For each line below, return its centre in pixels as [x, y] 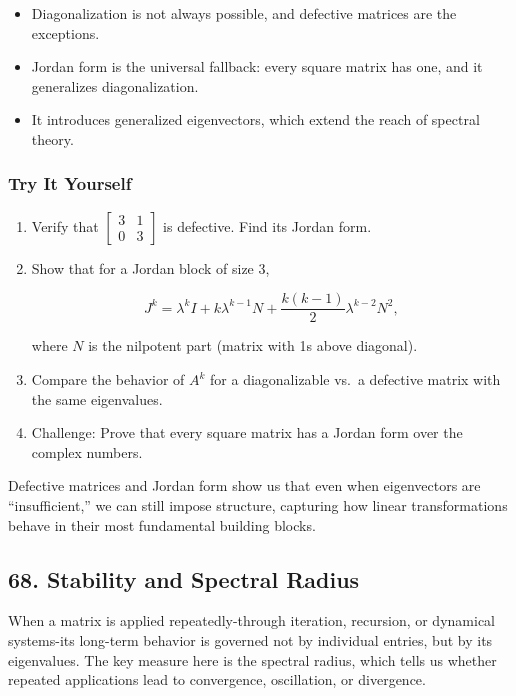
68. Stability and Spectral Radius [184, 578]
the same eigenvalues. [97, 398]
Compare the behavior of [108, 379]
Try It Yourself [70, 183]
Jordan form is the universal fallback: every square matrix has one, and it [257, 66]
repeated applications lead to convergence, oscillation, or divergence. [217, 679]
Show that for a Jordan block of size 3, [150, 267]
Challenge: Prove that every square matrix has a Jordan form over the [247, 432]
